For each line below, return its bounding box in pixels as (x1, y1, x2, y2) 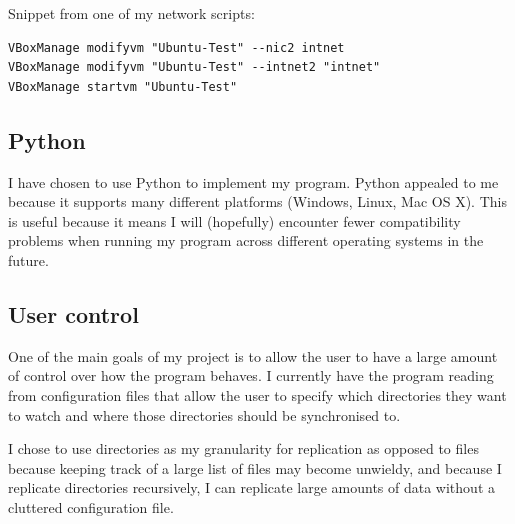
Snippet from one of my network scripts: (8, 3, 255, 23)
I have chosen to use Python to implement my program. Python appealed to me (8, 171, 499, 192)
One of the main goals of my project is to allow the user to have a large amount (8, 345, 498, 366)
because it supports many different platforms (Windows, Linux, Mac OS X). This (8, 191, 507, 212)
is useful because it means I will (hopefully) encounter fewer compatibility (8, 210, 461, 231)
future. (8, 249, 49, 270)
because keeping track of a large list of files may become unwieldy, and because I (8, 457, 502, 478)
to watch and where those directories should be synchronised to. (8, 404, 401, 425)
